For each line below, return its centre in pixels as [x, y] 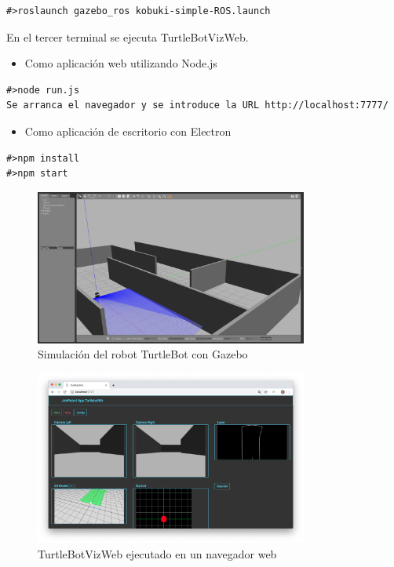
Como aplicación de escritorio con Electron [128, 131]
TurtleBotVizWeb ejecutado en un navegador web [157, 553]
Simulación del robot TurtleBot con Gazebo [143, 354]
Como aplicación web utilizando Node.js [121, 63]
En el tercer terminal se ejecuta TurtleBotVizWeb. [128, 36]
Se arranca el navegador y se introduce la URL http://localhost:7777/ [197, 105]
